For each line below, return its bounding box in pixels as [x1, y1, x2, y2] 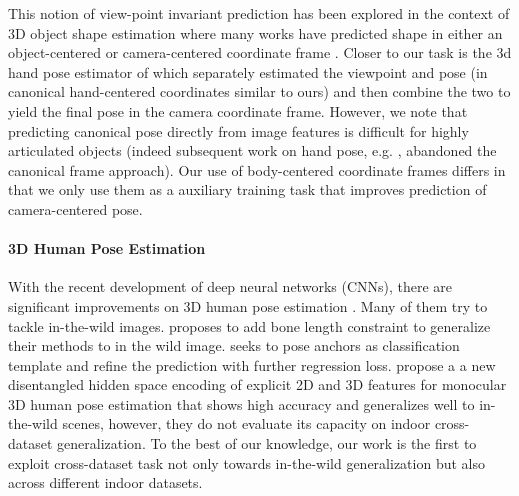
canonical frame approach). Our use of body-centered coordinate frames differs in [8, 159, 506, 180]
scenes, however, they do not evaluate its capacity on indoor [62, 413, 431, 434]
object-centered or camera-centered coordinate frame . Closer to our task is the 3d [8, 42, 512, 63]
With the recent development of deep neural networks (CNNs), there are [8, 276, 453, 297]
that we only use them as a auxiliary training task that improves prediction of [8, 179, 487, 200]
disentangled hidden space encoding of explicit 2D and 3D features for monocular [8, 374, 507, 395]
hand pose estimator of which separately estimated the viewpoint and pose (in [8, 61, 488, 82]
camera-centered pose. [8, 198, 143, 219]
